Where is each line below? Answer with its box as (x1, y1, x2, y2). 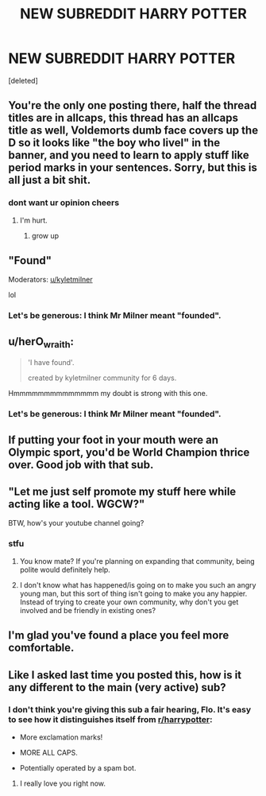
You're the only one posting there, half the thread (8, 99, 257, 112)
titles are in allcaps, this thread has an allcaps (8, 111, 238, 125)
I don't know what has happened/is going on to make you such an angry (19, 580, 256, 589)
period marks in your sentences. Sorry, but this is (8, 161, 258, 175)
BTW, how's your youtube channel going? (8, 518, 145, 528)
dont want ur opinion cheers (8, 197, 120, 208)
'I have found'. (27, 358, 75, 367)
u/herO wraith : (8, 335, 74, 350)
